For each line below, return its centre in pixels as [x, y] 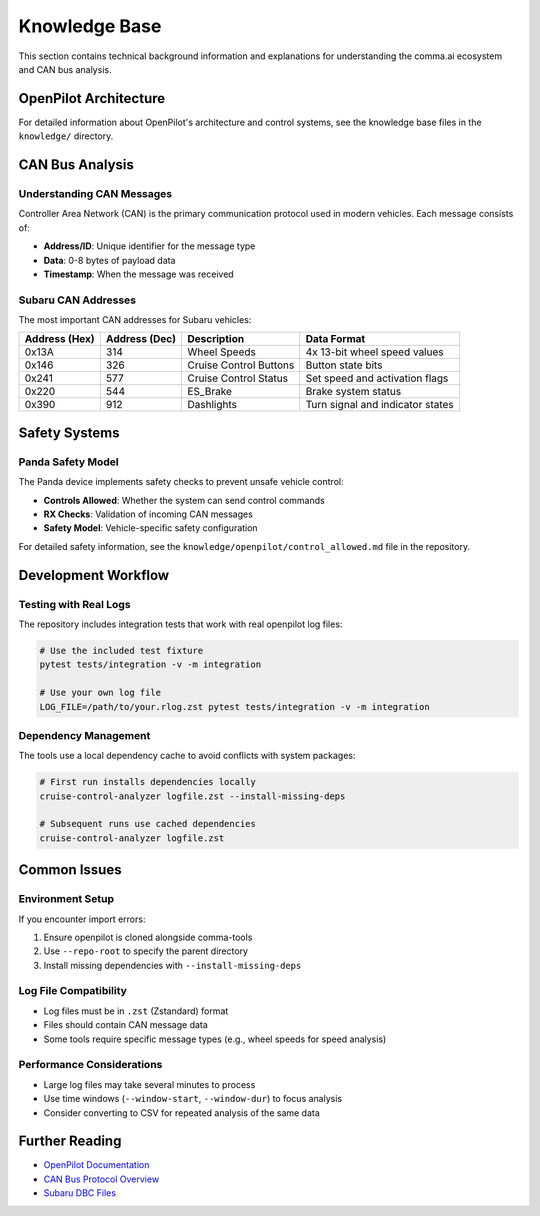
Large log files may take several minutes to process [149, 1084]
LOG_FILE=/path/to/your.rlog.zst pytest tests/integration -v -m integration [234, 706]
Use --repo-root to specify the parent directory [146, 951]
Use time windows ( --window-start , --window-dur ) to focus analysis [193, 1099]
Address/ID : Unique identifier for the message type [149, 246]
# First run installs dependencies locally [148, 782]
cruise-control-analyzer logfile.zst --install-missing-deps [192, 796]
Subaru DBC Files [80, 1193]
